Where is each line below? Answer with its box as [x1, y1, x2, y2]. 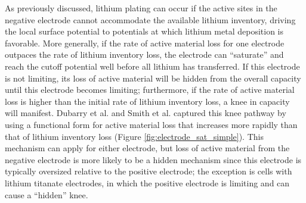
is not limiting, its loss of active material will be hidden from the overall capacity [5, 71, 301, 84]
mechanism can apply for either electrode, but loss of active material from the [5, 142, 290, 154]
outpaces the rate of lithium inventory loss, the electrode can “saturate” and [5, 48, 284, 61]
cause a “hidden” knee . [5, 188, 88, 201]
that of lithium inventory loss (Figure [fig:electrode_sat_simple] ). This [5, 130, 264, 142]
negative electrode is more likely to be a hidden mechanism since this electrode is [5, 153, 302, 165]
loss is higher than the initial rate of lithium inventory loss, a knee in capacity [5, 95, 290, 107]
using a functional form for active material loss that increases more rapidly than [5, 118, 298, 130]
